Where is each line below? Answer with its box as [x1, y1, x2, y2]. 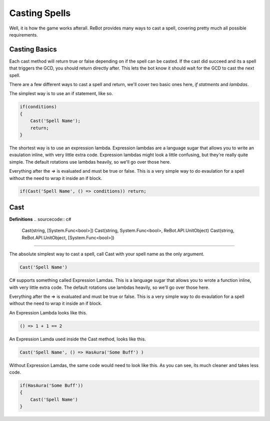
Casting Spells [9, 8, 71, 19]
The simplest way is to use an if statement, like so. [9, 91, 113, 97]
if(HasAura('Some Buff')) [19, 383, 83, 388]
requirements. [9, 32, 38, 38]
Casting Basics [9, 45, 57, 54]
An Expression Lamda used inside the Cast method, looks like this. [9, 336, 146, 342]
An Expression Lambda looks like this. [9, 309, 87, 315]
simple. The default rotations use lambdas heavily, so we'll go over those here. [9, 159, 171, 165]
